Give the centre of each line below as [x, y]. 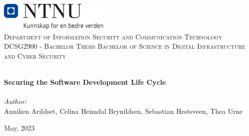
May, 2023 [19, 127]
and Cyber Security [35, 55]
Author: [16, 101]
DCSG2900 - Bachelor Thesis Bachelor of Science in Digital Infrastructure [125, 46]
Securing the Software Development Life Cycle [85, 82]
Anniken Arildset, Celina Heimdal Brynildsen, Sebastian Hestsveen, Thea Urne [124, 111]
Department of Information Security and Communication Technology [113, 36]
